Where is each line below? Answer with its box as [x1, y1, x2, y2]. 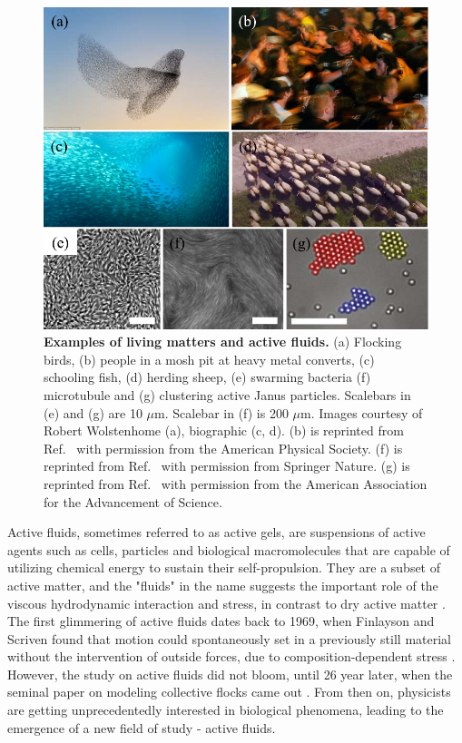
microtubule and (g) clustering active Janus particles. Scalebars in [44, 385, 411, 404]
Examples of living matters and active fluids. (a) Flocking [44, 332, 402, 351]
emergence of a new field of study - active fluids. [7, 718, 276, 737]
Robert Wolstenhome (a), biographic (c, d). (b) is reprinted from [44, 421, 404, 440]
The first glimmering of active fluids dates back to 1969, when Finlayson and [7, 611, 435, 631]
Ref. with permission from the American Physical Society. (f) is [44, 438, 403, 457]
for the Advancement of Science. [44, 492, 222, 511]
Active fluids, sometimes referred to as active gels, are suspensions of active [7, 523, 426, 542]
